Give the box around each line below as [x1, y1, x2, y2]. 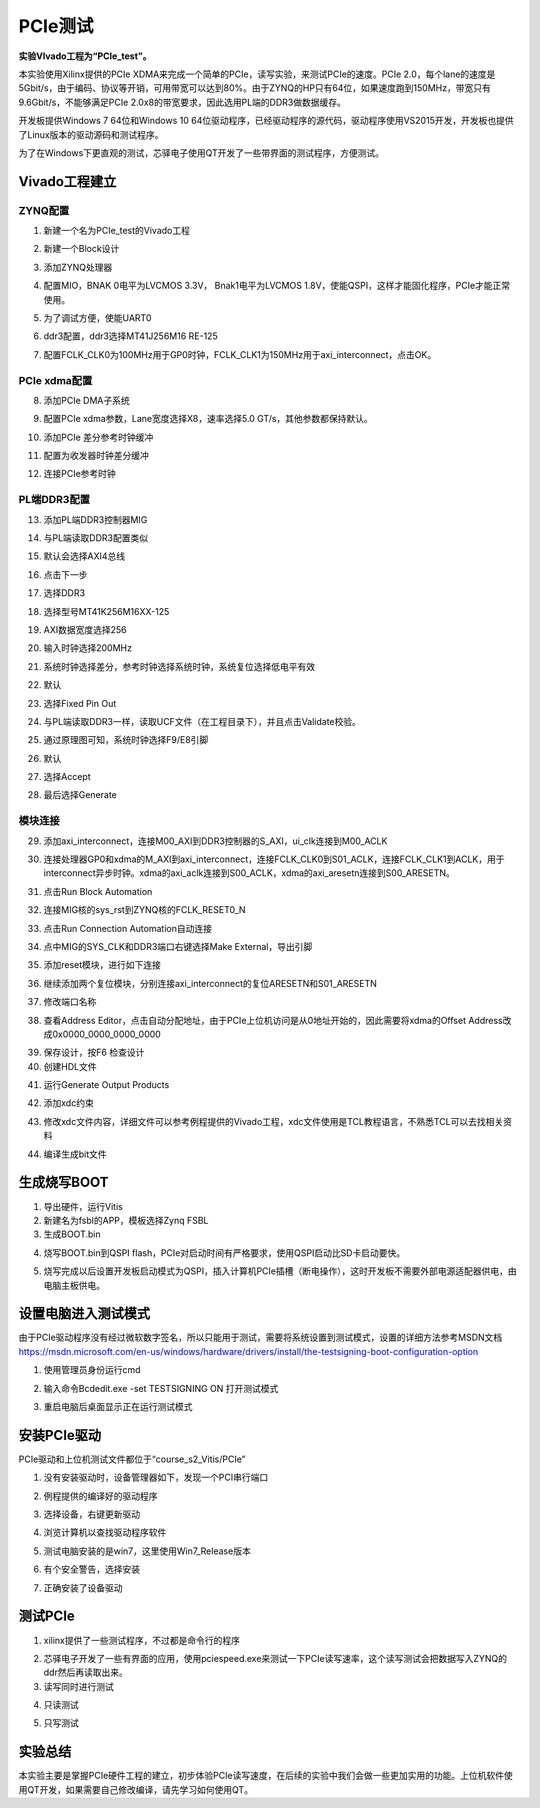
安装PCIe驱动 [18, 1426, 102, 1444]
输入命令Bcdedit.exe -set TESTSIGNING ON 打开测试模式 [43, 1382, 279, 1394]
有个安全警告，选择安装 [43, 1563, 140, 1575]
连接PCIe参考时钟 [43, 468, 117, 480]
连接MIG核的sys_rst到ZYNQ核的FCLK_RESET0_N [43, 904, 246, 916]
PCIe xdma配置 [18, 373, 93, 387]
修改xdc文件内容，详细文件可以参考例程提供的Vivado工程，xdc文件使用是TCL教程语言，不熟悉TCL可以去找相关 [43, 1115, 504, 1127]
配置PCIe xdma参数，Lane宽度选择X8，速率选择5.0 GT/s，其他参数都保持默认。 [43, 413, 374, 425]
